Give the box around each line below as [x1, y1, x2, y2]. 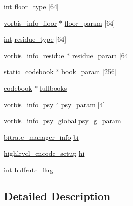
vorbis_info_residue [4, 50, 64, 60]
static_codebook [4, 67, 54, 77]
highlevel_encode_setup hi [4, 148, 85, 158]
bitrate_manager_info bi [4, 132, 79, 142]
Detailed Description [4, 188, 111, 203]
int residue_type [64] [4, 34, 67, 44]
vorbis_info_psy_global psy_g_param [4, 116, 121, 126]
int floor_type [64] [4, 1, 59, 11]
